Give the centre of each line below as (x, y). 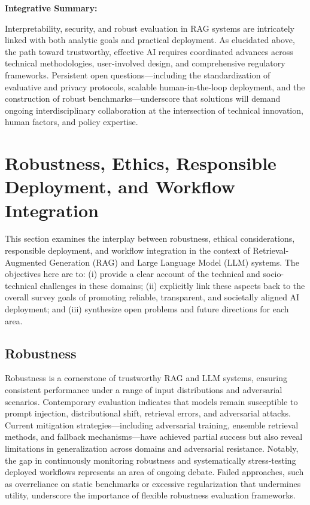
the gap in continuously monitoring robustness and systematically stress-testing (151, 460)
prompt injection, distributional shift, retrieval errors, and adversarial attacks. (148, 413)
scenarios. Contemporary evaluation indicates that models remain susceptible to (151, 401)
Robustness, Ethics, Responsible (141, 163)
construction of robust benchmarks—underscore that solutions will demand (143, 98)
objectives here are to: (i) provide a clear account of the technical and (133, 274)
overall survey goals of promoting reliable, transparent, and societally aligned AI (152, 297)
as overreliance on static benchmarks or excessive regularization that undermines (153, 483)
